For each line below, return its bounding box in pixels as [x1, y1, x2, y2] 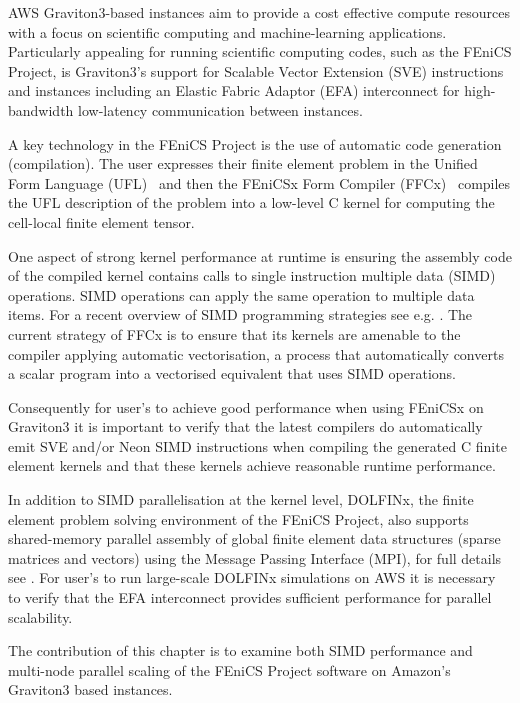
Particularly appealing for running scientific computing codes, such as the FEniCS [8, 41, 512, 62]
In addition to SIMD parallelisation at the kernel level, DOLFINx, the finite [8, 489, 474, 510]
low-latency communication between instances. [78, 99, 363, 120]
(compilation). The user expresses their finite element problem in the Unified [8, 153, 478, 174]
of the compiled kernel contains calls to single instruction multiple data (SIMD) [8, 265, 496, 286]
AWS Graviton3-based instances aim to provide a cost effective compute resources [8, 2, 510, 22]
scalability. [8, 606, 73, 627]
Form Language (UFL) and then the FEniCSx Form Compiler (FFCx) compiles [8, 172, 511, 193]
